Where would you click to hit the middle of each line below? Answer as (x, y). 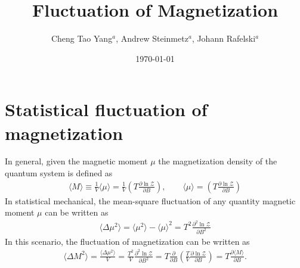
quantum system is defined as (59, 173)
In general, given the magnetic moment (76, 161)
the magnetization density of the (218, 161)
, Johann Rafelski (224, 38)
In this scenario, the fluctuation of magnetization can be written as (127, 241)
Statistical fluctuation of (106, 109)
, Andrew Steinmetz (152, 38)
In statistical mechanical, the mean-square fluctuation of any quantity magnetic (150, 200)
